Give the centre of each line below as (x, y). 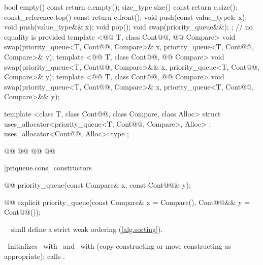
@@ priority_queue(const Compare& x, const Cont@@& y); (97, 184)
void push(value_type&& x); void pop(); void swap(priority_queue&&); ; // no (128, 27)
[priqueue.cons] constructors (48, 168)
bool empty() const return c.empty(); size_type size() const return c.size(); (121, 7)
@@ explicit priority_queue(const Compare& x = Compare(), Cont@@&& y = (127, 202)
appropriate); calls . (35, 256)
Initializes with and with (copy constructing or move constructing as (119, 246)
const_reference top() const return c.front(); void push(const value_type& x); (126, 17)
